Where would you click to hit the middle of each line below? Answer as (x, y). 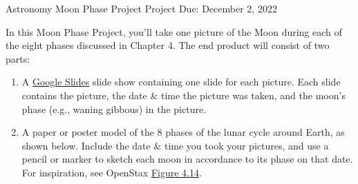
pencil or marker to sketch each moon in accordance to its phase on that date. (187, 159)
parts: (18, 58)
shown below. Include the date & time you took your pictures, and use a (175, 145)
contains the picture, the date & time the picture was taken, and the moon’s (183, 95)
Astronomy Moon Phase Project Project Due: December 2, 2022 (141, 8)
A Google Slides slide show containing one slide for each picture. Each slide (181, 82)
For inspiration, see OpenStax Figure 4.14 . (112, 172)
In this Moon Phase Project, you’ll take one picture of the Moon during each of (174, 31)
